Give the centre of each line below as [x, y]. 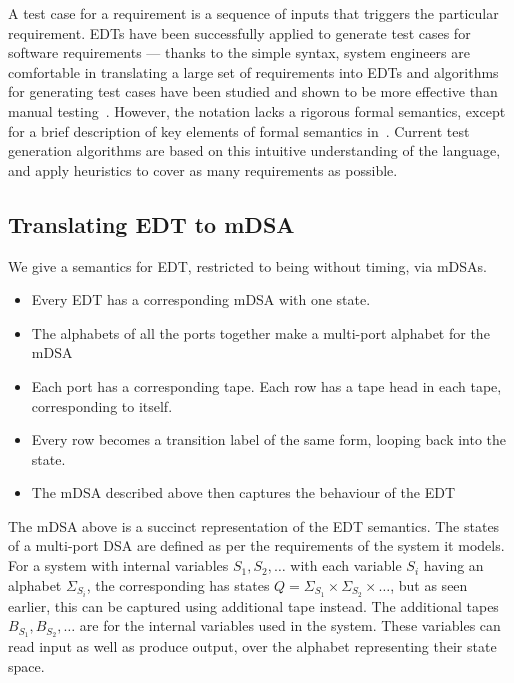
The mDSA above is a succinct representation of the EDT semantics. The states [254, 525]
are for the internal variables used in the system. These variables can [290, 625]
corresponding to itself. [102, 405]
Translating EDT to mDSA [151, 223]
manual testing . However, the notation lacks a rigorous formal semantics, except [257, 110]
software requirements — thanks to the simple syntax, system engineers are [239, 52]
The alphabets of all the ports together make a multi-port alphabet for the [260, 332]
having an [453, 565]
